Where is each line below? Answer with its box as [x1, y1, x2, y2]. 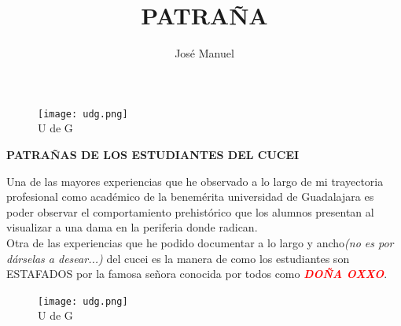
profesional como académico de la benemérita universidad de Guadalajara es [6, 188, 374, 205]
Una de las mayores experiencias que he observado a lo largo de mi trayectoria [6, 172, 384, 189]
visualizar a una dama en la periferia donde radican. [6, 219, 258, 235]
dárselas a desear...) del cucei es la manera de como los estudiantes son [6, 250, 350, 266]
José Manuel [175, 45, 234, 61]
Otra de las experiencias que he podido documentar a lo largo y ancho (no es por [6, 234, 394, 250]
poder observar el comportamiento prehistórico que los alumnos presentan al [6, 203, 374, 220]
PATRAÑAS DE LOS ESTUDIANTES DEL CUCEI [6, 146, 300, 162]
